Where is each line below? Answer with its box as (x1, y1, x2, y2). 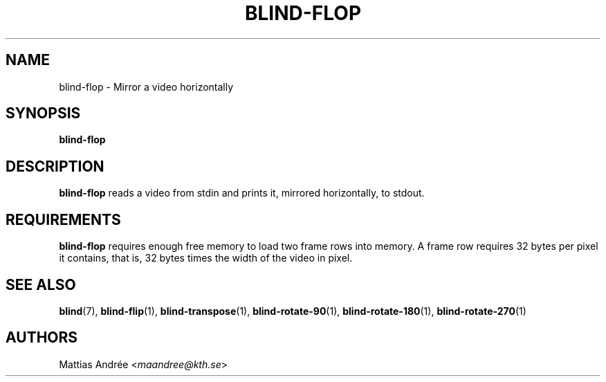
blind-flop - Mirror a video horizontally (59, 80, 234, 93)
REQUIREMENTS (6, 210, 121, 228)
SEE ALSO (6, 275, 76, 293)
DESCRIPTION (6, 157, 104, 175)
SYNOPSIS (6, 104, 81, 122)
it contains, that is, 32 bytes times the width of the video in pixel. (59, 252, 353, 264)
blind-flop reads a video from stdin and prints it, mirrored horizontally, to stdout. (59, 187, 425, 199)
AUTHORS (6, 329, 78, 347)
